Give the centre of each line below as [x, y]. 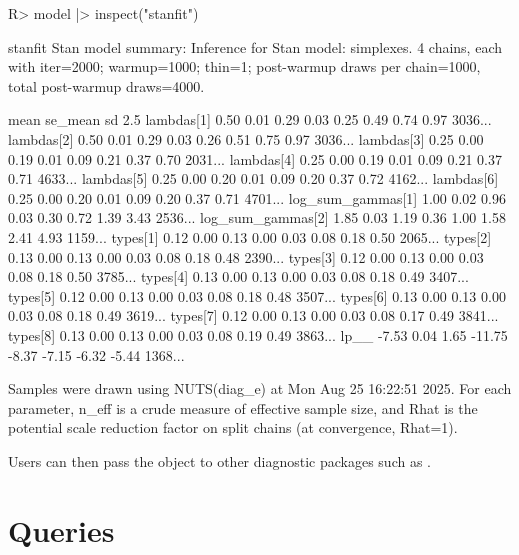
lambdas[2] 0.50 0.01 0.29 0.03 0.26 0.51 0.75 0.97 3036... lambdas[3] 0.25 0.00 [246, 138]
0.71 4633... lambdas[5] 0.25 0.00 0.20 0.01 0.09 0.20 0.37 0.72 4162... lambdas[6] [253, 178]
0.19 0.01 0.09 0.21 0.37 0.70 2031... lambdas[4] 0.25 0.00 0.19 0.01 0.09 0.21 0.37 [255, 158]
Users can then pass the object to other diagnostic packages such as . [219, 460]
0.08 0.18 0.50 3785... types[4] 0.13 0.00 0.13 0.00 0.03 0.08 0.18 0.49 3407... [238, 276]
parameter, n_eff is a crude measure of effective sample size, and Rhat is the [243, 407]
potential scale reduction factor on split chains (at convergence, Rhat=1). [233, 427]
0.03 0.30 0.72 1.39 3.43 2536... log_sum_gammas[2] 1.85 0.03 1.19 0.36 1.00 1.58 [257, 217]
